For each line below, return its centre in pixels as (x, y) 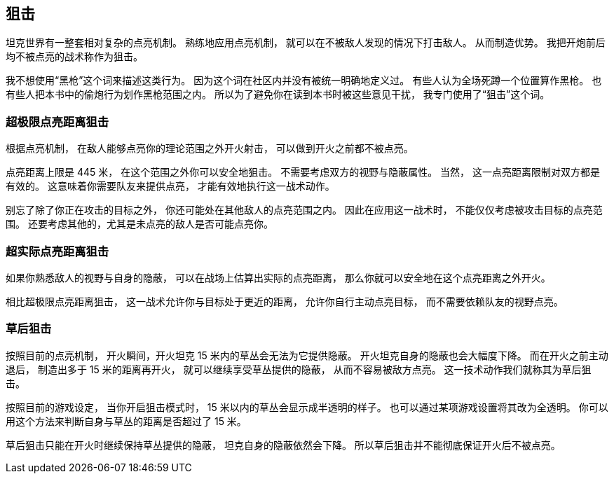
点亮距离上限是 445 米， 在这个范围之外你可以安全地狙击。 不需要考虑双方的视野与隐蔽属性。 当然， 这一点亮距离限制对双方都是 (303, 172)
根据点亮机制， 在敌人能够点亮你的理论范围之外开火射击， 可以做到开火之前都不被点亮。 (210, 148)
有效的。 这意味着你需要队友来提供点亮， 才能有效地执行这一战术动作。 (170, 186)
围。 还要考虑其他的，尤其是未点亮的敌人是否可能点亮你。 (139, 224)
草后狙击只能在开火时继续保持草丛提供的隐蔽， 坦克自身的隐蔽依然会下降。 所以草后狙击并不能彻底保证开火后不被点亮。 (283, 445)
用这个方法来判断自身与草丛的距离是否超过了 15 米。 (126, 421)
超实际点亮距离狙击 (57, 251)
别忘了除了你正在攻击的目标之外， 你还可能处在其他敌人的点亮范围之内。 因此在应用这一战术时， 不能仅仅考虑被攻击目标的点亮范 (304, 210)
